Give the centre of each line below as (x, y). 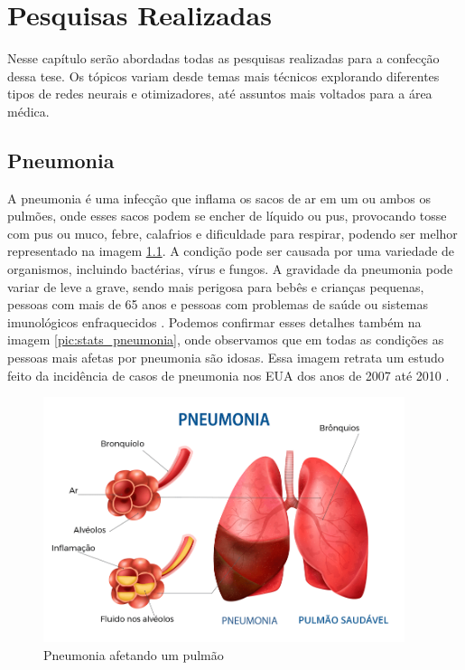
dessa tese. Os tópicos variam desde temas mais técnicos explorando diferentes (223, 75)
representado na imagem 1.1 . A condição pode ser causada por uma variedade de (231, 251)
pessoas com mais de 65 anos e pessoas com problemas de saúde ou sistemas (218, 304)
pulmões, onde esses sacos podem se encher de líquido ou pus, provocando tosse (227, 216)
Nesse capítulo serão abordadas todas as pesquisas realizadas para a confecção (223, 58)
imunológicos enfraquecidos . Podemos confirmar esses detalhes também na (214, 321)
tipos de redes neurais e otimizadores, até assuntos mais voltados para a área (220, 94)
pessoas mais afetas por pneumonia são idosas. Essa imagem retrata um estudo (226, 358)
